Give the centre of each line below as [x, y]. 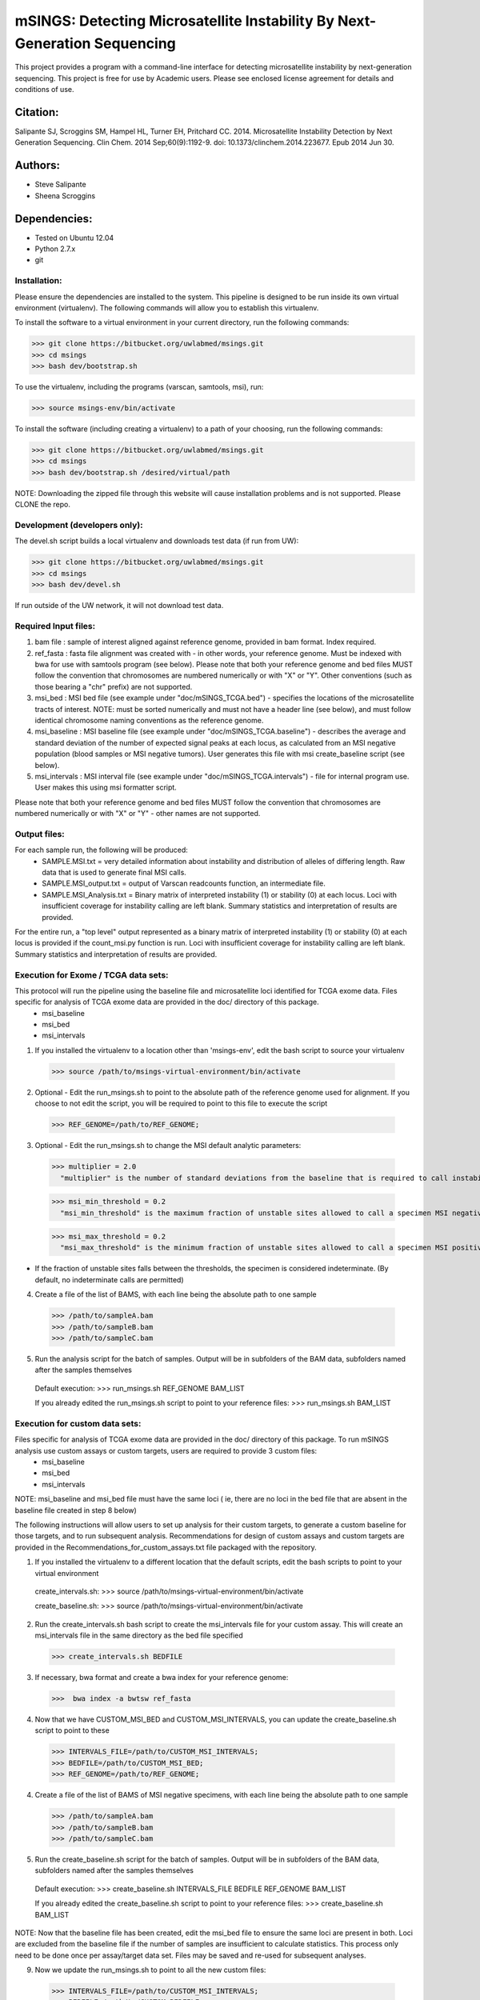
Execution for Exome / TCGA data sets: [92, 974]
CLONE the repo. [43, 505]
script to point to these [72, 1730]
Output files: [40, 834]
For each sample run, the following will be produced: [101, 850]
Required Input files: [55, 626]
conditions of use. [44, 90]
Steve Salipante [61, 185]
